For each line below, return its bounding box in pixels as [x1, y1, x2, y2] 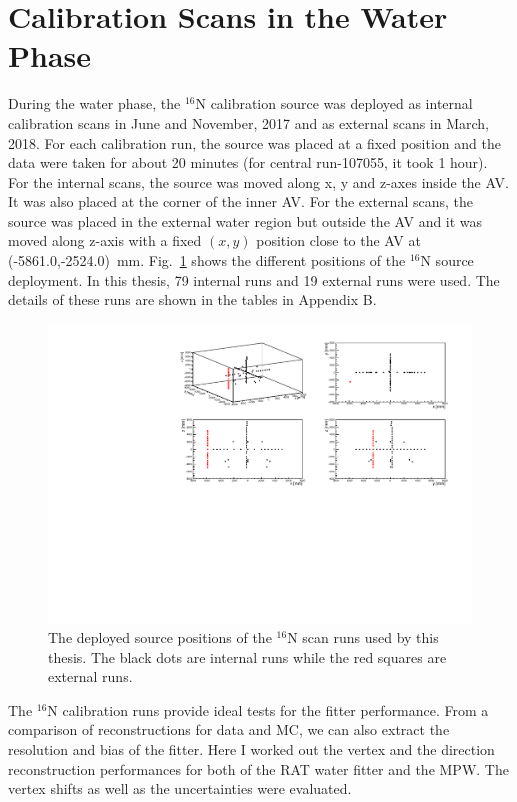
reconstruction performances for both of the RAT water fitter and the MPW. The [8, 758, 509, 779]
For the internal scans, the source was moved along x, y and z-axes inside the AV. [8, 171, 509, 192]
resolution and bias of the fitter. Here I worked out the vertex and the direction [8, 739, 495, 760]
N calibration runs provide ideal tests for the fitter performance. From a [47, 699, 489, 720]
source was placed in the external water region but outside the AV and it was [8, 210, 483, 231]
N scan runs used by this [287, 627, 439, 648]
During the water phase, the [8, 93, 181, 114]
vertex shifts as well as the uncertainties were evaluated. [8, 778, 352, 799]
